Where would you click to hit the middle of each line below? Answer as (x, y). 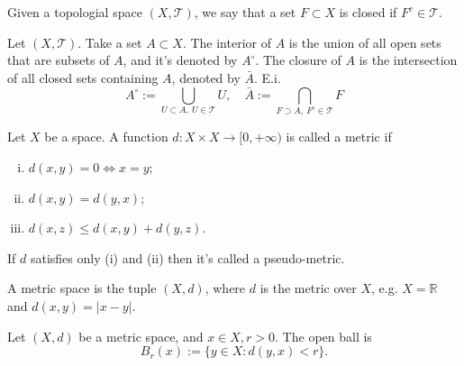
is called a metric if (339, 137)
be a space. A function (106, 137)
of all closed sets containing (83, 77)
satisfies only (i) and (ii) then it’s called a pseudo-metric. (187, 257)
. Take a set (110, 42)
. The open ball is (323, 336)
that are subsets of (59, 60)
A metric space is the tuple (82, 288)
